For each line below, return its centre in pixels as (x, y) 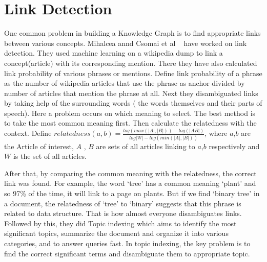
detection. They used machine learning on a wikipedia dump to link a (114, 53)
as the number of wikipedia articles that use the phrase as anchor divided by (125, 83)
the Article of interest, (39, 146)
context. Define (28, 133)
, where (216, 133)
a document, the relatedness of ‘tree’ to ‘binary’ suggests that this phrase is (123, 203)
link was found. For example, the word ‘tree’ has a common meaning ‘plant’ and (130, 183)
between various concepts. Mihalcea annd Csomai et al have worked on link (126, 43)
